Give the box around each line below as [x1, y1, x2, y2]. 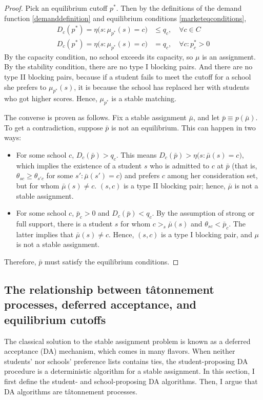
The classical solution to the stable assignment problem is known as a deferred [4, 335, 251, 346]
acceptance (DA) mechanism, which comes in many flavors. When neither [4, 346, 235, 356]
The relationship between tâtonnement [4, 281, 214, 297]
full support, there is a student [16, 218, 113, 228]
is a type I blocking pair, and [161, 228, 252, 239]
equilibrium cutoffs [4, 311, 106, 327]
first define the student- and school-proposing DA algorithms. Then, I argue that [4, 375, 258, 386]
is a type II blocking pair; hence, [123, 180, 226, 191]
